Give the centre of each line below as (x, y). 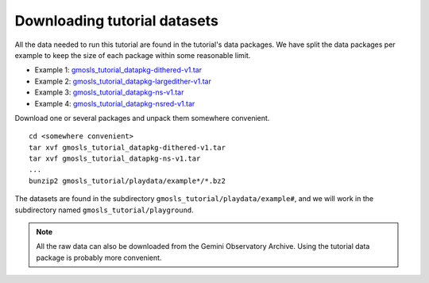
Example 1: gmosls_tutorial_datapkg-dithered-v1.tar (118, 70)
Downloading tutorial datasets (116, 21)
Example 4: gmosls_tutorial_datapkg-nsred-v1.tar (115, 103)
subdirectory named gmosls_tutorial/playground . (104, 210)
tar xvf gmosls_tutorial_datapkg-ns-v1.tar (115, 159)
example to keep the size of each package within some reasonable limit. (133, 55)
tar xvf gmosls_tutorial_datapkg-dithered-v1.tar (128, 147)
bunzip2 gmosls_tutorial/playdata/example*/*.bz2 (128, 180)
